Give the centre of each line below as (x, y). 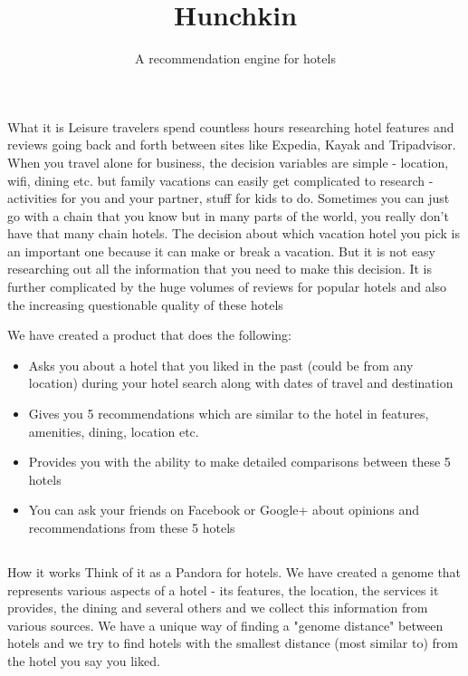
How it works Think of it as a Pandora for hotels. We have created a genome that (234, 571)
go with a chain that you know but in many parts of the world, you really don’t (228, 215)
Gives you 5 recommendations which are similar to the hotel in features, (229, 414)
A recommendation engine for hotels (235, 58)
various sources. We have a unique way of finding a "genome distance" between (225, 625)
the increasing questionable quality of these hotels (145, 304)
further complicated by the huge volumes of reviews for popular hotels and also (227, 287)
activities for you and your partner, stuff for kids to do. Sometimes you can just (229, 198)
